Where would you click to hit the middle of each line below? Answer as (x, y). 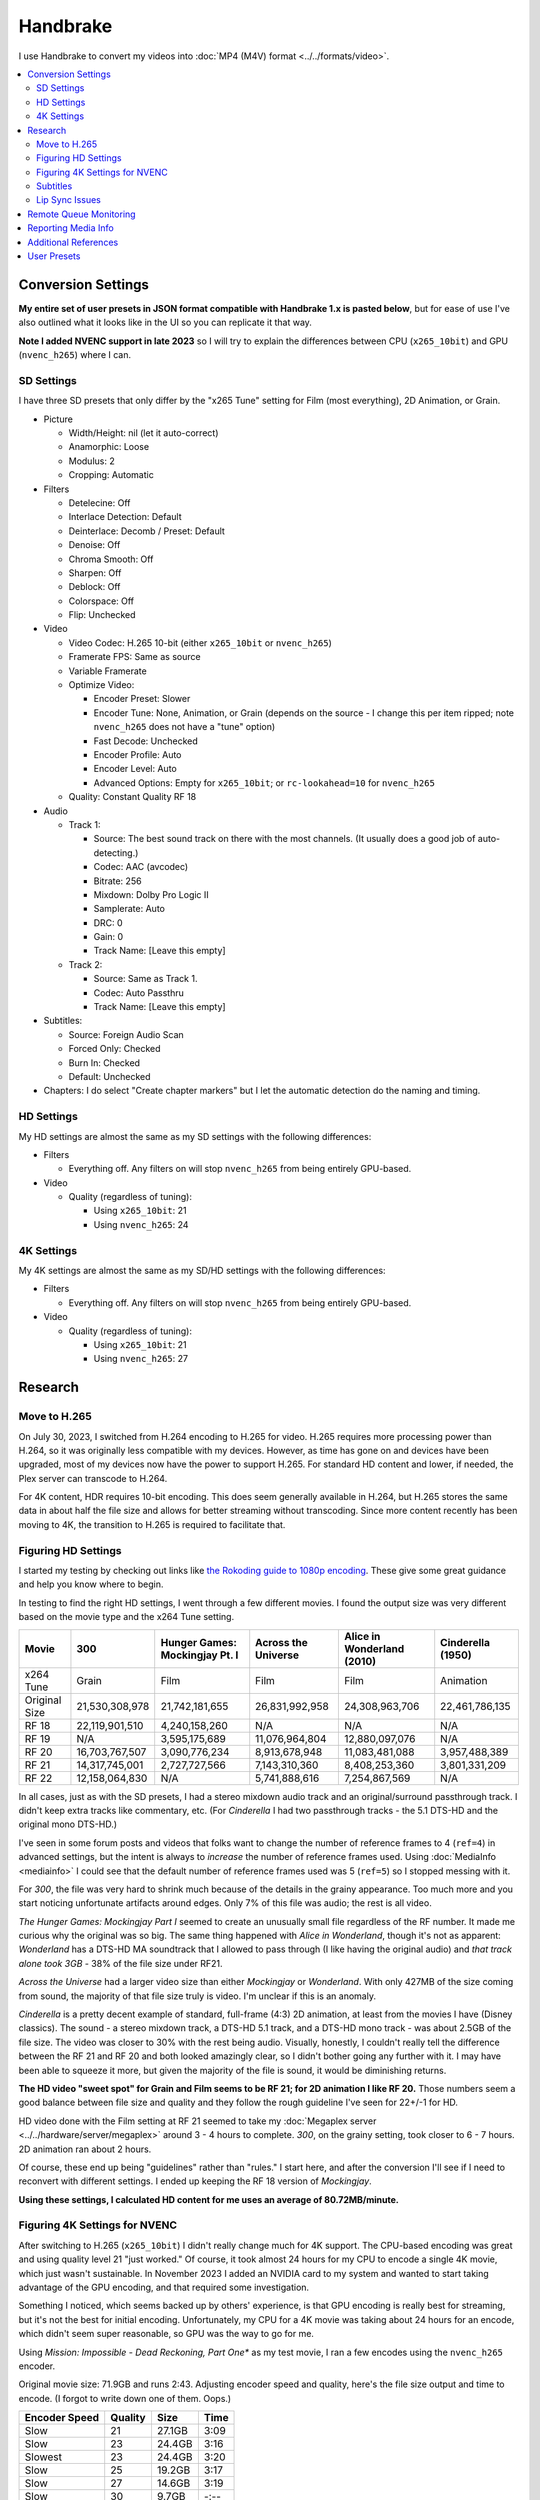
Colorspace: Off (101, 601)
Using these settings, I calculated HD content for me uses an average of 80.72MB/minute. (208, 2199)
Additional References (73, 242)
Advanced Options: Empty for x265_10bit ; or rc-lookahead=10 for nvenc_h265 (264, 782)
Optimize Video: (101, 685)
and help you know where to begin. (91, 1584)
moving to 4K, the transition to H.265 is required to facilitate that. (152, 1524)
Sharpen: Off (95, 572)
